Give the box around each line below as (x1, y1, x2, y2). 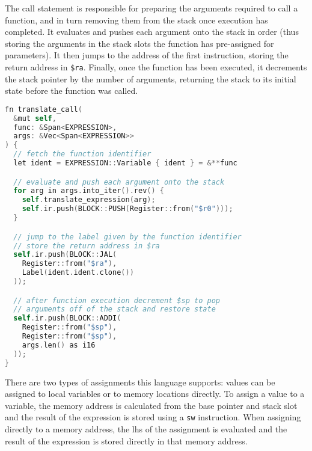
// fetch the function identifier (13, 150, 151, 159)
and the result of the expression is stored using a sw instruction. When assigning (5, 411, 301, 423)
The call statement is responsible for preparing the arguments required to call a (5, 2, 298, 14)
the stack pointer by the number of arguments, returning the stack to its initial (5, 72, 296, 85)
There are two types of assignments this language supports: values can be (5, 375, 275, 388)
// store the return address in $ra (13, 241, 160, 250)
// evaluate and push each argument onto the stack (13, 177, 225, 186)
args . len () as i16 (22, 340, 96, 349)
